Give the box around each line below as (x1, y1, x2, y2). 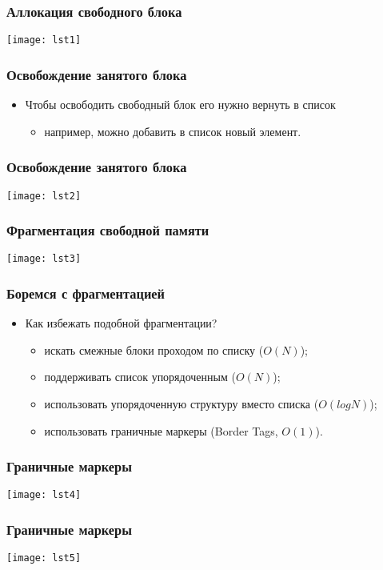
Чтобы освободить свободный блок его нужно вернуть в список (25, 96, 336, 113)
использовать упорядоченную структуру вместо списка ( (44, 395, 319, 412)
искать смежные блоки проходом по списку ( (44, 341, 264, 358)
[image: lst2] (6, 190, 82, 202)
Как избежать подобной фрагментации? (25, 315, 217, 331)
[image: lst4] (6, 489, 82, 501)
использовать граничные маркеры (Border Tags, (44, 422, 278, 439)
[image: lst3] (6, 253, 82, 265)
